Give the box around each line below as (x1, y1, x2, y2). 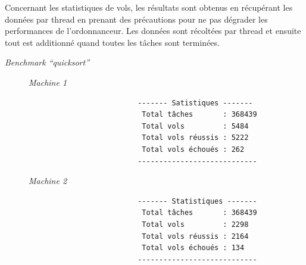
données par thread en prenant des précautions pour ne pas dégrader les (5, 13, 268, 25)
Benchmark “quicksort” (5, 56, 90, 68)
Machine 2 (29, 174, 67, 187)
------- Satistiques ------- (138, 98, 253, 107)
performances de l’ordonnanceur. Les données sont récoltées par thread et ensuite (5, 24, 301, 37)
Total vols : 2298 (142, 220, 249, 229)
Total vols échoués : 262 (142, 145, 245, 154)
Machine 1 (29, 76, 67, 88)
